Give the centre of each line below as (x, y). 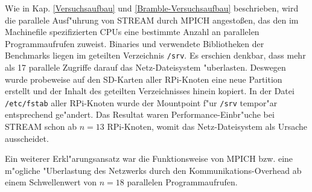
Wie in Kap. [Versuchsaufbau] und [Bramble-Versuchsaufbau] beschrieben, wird (152, 8)
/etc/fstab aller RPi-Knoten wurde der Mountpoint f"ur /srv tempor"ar (141, 102)
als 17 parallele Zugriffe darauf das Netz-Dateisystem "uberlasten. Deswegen (145, 67)
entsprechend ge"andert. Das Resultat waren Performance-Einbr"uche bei (140, 114)
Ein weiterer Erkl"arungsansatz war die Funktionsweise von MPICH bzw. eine (149, 158)
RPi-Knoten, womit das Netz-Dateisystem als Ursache (207, 126)
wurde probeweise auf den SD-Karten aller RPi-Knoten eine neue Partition (144, 79)
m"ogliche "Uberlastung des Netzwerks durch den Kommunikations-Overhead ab (153, 170)
